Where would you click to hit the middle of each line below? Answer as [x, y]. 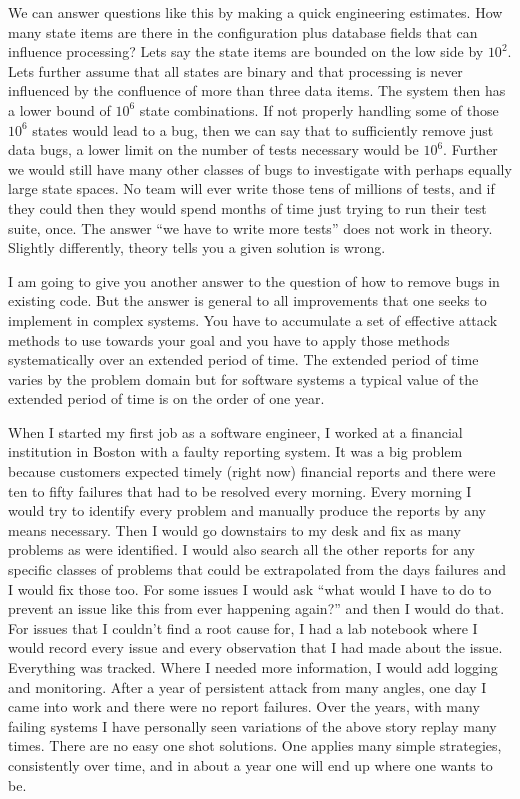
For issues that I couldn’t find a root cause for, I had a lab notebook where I [243, 627]
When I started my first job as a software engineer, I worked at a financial [235, 431]
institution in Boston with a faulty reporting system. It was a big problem [235, 451]
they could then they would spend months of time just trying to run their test [247, 207]
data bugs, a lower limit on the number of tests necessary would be [213, 149]
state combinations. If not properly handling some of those [319, 109]
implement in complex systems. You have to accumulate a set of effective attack [253, 319]
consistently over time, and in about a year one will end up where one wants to [250, 764]
